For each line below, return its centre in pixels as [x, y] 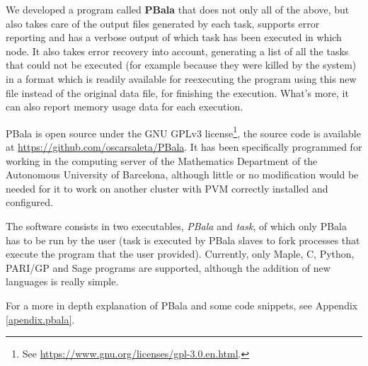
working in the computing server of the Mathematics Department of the [162, 160]
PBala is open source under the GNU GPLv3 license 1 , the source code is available [183, 132]
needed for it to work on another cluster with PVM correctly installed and [167, 188]
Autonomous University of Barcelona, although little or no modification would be [182, 175]
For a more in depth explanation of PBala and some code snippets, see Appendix [182, 305]
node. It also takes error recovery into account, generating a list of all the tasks [177, 51]
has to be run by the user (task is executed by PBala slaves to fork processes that [183, 240]
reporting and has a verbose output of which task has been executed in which [174, 37]
